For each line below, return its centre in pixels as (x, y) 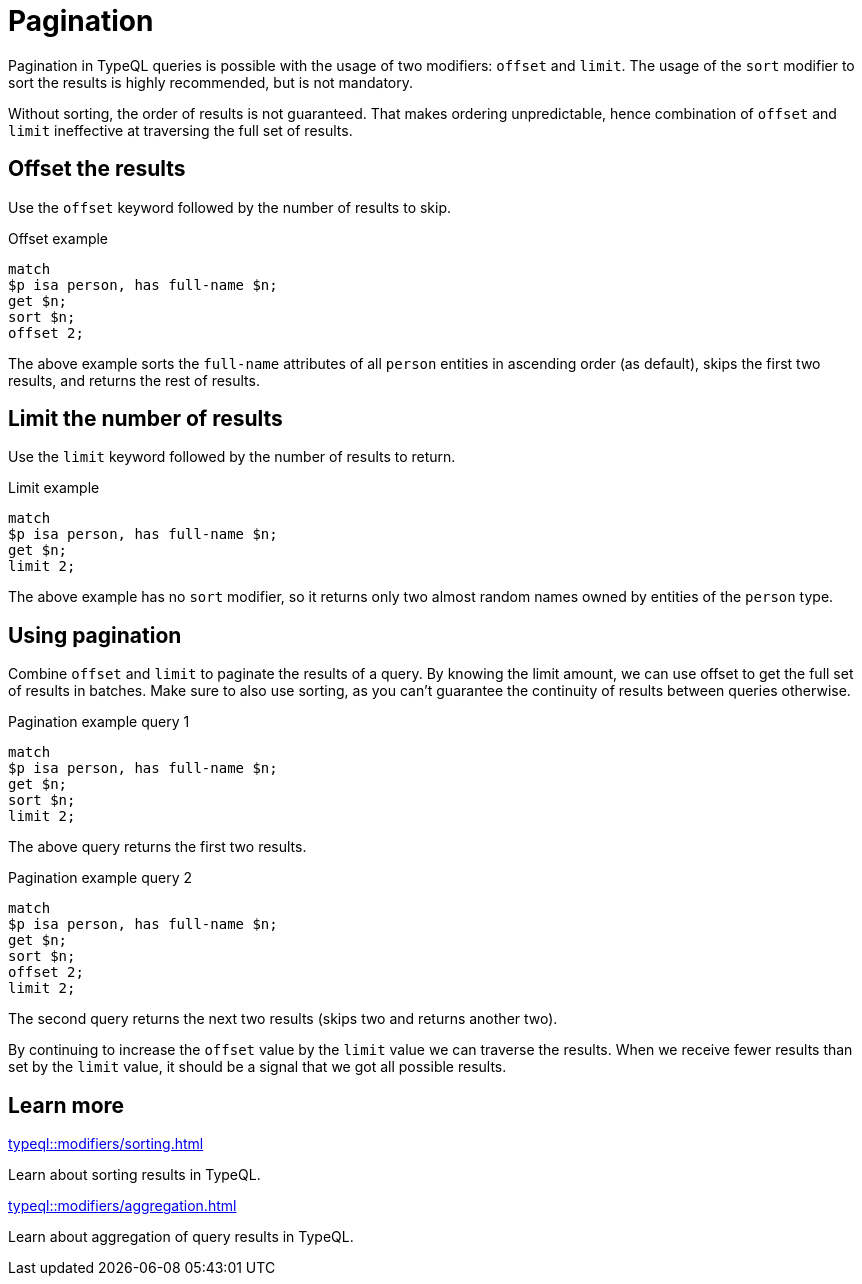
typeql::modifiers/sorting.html (106, 1144)
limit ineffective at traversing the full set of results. (180, 130)
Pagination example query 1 (99, 722)
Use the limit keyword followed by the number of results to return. (232, 457)
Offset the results (97, 169)
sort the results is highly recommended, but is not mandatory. (211, 82)
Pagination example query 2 (100, 878)
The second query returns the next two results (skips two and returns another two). (283, 1019)
